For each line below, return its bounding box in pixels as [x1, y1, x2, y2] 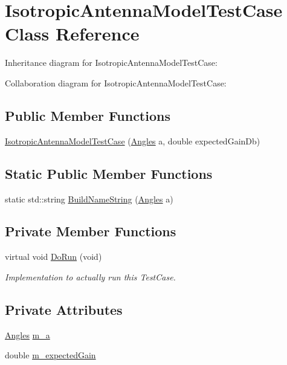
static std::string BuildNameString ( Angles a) [5, 192, 173, 205]
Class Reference [5, 21, 140, 46]
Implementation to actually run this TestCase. [5, 270, 176, 283]
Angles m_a [5, 328, 50, 341]
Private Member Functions [5, 222, 176, 241]
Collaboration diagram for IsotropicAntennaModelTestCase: [5, 76, 227, 89]
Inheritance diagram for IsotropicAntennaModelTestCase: [5, 56, 218, 69]
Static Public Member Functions [5, 164, 213, 182]
